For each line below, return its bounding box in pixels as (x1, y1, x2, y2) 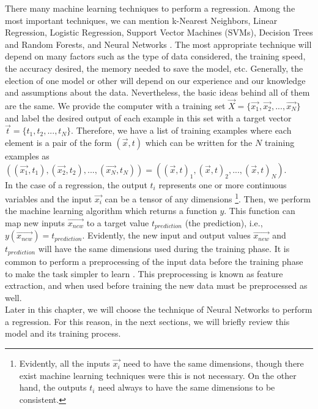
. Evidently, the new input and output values (82, 229, 251, 242)
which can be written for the (145, 136, 253, 148)
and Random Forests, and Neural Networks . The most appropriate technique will (5, 37, 312, 50)
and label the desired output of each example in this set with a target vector (5, 111, 292, 124)
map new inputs (5, 216, 65, 229)
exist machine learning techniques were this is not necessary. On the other (19, 369, 297, 381)
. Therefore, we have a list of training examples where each (71, 124, 292, 137)
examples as (5, 149, 50, 162)
